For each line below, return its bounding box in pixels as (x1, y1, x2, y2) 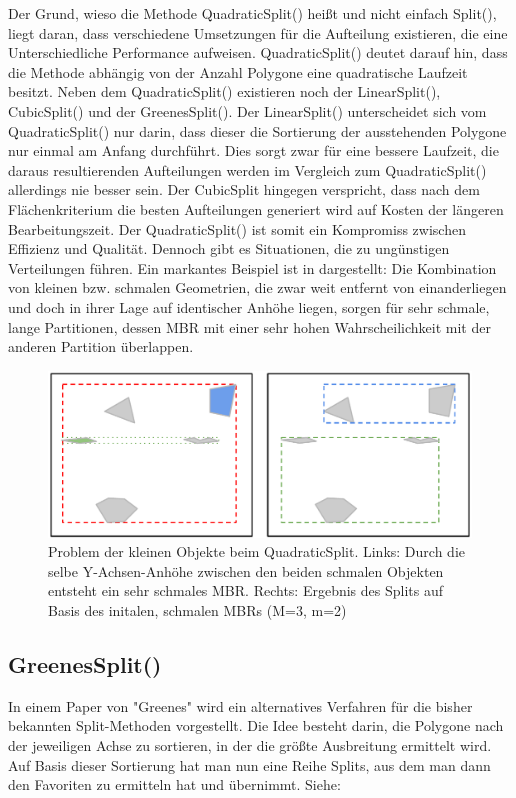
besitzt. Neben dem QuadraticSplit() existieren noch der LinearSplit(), (8, 81, 441, 102)
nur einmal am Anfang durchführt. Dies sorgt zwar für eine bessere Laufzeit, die (8, 140, 499, 161)
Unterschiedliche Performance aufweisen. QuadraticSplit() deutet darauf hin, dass (8, 42, 508, 63)
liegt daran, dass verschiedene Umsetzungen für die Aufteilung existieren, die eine (8, 22, 508, 43)
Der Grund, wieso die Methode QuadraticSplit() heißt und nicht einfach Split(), (8, 3, 497, 23)
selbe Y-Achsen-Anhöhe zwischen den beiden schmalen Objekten (48, 560, 444, 581)
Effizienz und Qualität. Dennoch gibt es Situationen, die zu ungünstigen (8, 238, 450, 259)
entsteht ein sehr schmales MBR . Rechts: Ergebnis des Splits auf (48, 580, 443, 601)
